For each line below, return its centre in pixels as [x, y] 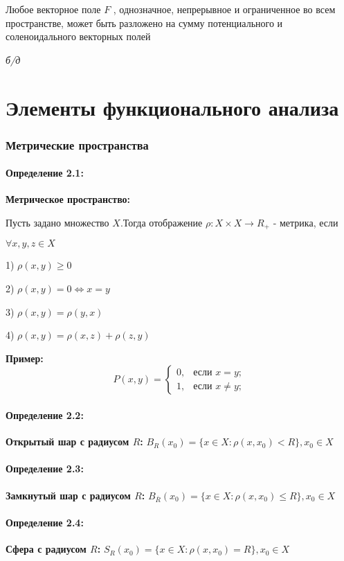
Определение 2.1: [45, 173]
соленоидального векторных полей [78, 36]
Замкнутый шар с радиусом [68, 495]
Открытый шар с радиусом [67, 442]
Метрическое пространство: [68, 199]
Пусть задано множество [57, 222]
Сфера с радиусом [46, 549]
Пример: [25, 358]
